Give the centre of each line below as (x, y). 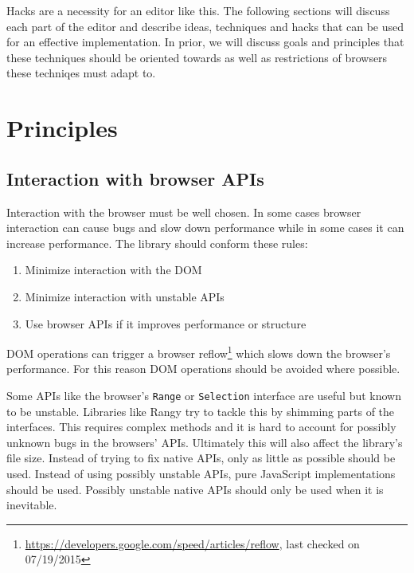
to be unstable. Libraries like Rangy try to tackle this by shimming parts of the (201, 411)
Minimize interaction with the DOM (113, 270)
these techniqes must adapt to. (81, 73)
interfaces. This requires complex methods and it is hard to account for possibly (201, 427)
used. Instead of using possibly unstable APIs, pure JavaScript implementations (201, 473)
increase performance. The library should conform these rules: (157, 243)
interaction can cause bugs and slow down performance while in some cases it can (205, 228)
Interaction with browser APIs (135, 178)
